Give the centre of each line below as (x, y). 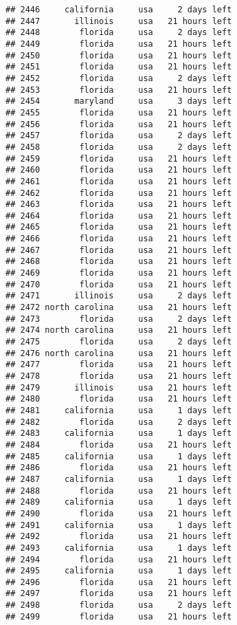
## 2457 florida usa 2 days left (119, 136)
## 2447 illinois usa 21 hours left (119, 21)
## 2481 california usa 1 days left (119, 410)
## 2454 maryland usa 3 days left (119, 101)
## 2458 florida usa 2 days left (119, 147)
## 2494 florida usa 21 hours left (119, 559)
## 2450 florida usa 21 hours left (119, 55)
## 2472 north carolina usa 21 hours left (119, 308)
